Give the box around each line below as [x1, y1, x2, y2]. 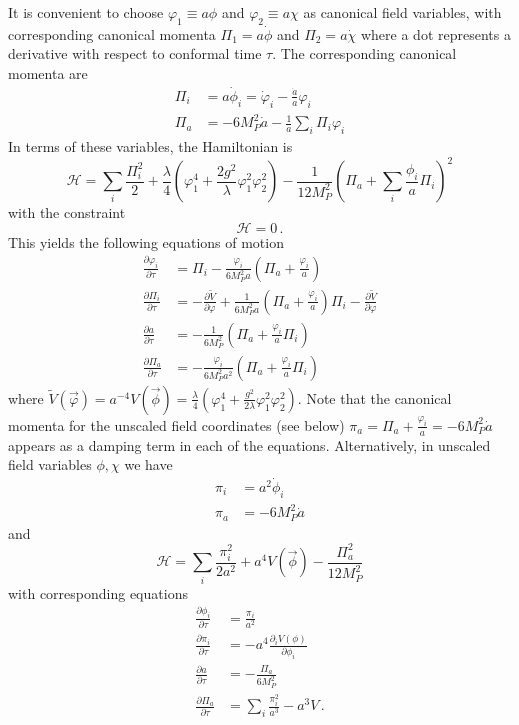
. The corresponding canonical [272, 43, 457, 64]
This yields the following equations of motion [8, 231, 284, 252]
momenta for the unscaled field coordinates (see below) [8, 414, 345, 435]
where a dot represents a [360, 23, 511, 44]
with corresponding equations [8, 582, 188, 603]
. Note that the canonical [297, 387, 452, 408]
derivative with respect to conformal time [8, 43, 262, 64]
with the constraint [8, 202, 126, 223]
